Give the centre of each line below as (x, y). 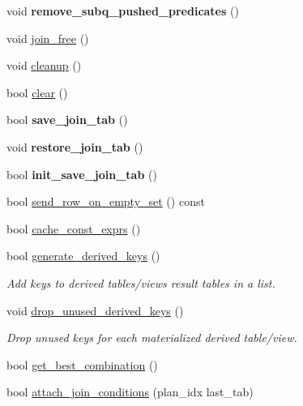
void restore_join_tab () (75, 146)
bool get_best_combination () (82, 364)
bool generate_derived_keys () (83, 256)
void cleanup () (44, 65)
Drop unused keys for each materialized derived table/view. (152, 338)
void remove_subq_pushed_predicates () (123, 11)
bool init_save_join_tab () (82, 174)
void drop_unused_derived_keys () (95, 310)
